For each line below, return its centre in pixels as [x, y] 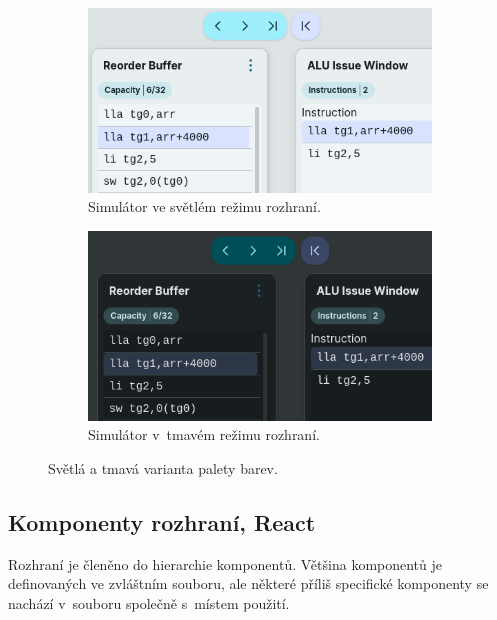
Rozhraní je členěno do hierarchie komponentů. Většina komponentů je [225, 563]
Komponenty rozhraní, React [162, 521]
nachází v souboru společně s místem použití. [149, 602]
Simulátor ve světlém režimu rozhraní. [204, 206]
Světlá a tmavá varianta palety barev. [163, 467]
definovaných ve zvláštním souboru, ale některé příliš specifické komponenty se [248, 583]
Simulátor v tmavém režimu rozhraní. [204, 434]
